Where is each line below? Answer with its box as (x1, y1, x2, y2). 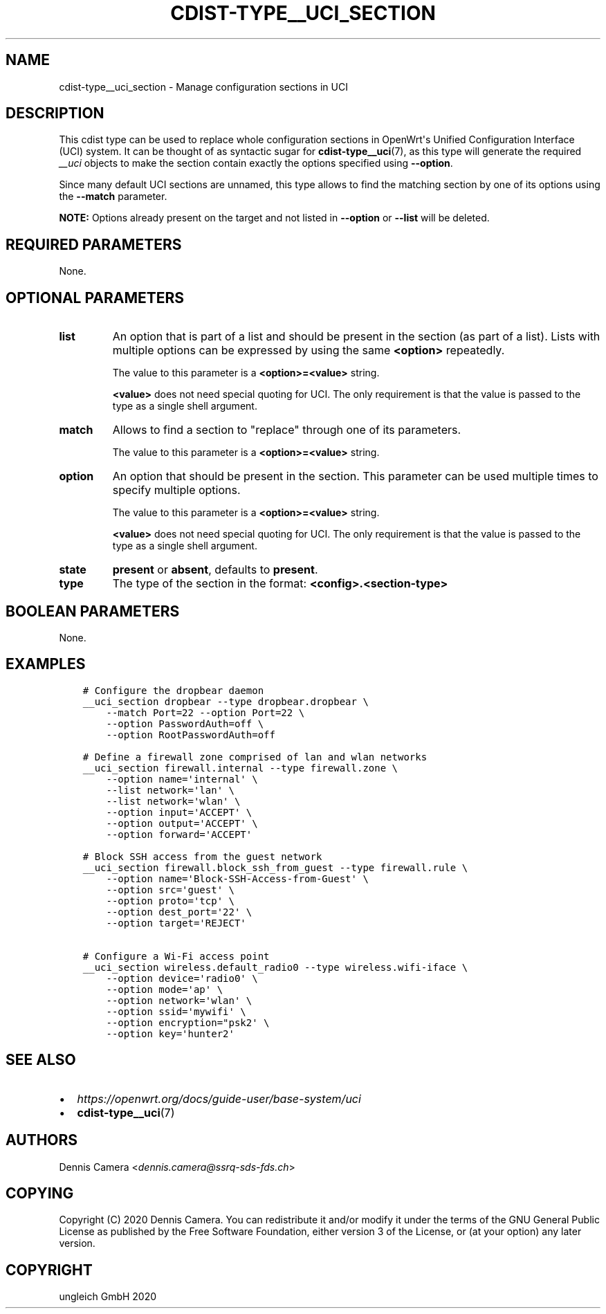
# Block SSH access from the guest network (82, 850, 322, 862)
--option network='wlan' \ (106, 994, 252, 1006)
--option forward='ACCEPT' (106, 828, 252, 840)
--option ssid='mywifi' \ (106, 1005, 246, 1017)
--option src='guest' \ (106, 884, 235, 895)
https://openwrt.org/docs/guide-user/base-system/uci (77, 1091, 361, 1106)
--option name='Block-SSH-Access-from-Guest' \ (106, 873, 369, 884)
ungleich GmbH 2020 (59, 1290, 157, 1303)
